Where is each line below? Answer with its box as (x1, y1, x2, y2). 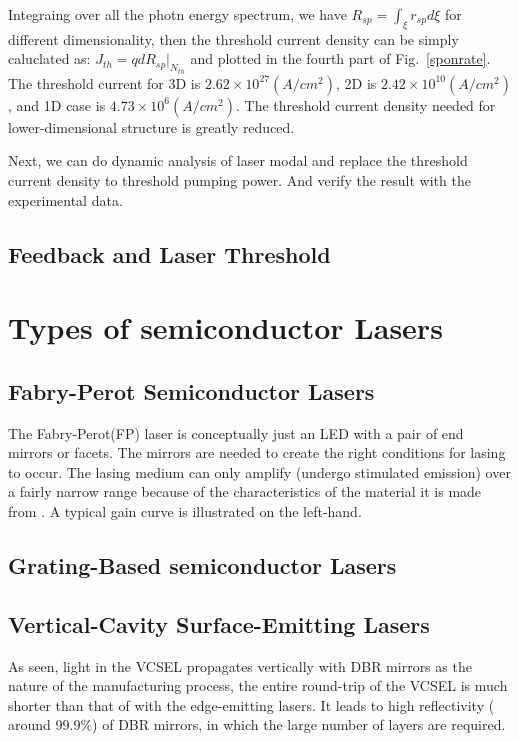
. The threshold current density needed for (236, 94, 496, 115)
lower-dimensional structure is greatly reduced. (8, 116, 295, 137)
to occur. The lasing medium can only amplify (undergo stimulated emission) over (8, 461, 511, 482)
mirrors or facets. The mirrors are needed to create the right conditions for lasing (8, 442, 506, 463)
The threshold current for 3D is (8, 72, 201, 93)
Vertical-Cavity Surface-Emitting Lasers (8, 608, 430, 639)
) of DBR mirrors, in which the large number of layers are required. (92, 714, 506, 735)
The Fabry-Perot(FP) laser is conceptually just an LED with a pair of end (8, 422, 464, 443)
